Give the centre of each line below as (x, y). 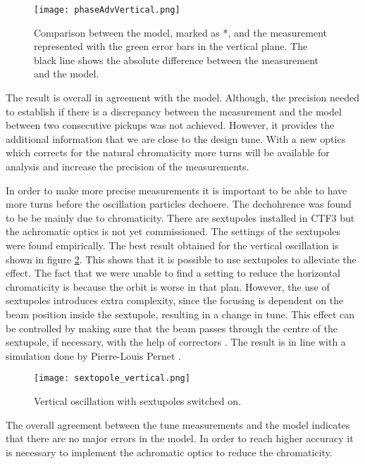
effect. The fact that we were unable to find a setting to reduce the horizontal (173, 273)
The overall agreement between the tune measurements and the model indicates (178, 424)
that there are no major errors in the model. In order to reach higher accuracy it (180, 438)
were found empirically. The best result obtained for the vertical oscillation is (172, 245)
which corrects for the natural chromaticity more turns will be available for (168, 152)
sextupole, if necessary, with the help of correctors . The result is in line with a (176, 342)
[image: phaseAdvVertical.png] (107, 10)
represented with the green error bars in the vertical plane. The (171, 46)
